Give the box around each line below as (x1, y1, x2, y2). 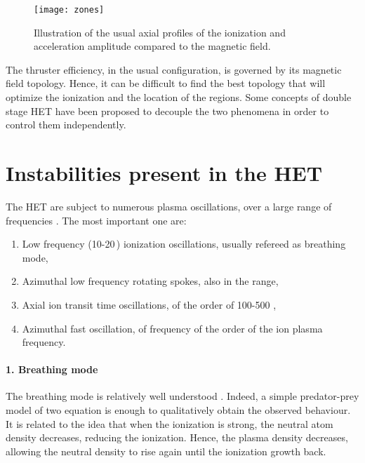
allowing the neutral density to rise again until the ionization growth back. (6, 443, 326, 458)
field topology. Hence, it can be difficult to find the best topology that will (6, 76, 326, 90)
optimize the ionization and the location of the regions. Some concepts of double (6, 90, 352, 105)
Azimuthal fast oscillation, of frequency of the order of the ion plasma (22, 321, 323, 335)
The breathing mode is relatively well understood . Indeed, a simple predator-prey (6, 389, 359, 403)
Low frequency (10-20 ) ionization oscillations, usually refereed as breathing (22, 236, 346, 251)
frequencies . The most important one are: (6, 213, 187, 227)
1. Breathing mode (6, 362, 98, 377)
